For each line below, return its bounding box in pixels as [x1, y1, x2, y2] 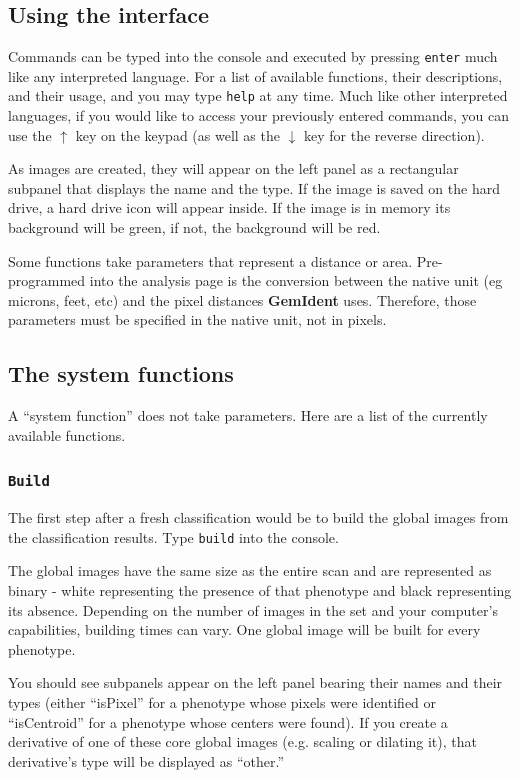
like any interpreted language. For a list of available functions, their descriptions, [8, 65, 503, 86]
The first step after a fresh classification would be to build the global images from [8, 507, 509, 528]
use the [8, 124, 52, 145]
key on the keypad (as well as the [75, 124, 280, 145]
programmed [8, 270, 86, 291]
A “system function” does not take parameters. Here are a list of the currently [8, 405, 488, 426]
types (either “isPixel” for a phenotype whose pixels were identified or [8, 692, 437, 713]
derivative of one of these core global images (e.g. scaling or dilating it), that [8, 731, 477, 752]
